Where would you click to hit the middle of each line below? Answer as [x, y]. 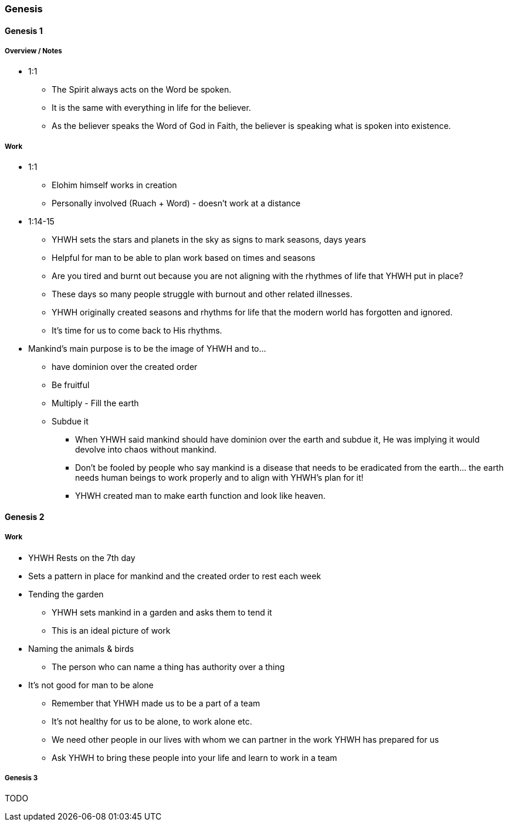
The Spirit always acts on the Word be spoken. [142, 90]
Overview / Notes [33, 51]
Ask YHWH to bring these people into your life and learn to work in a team [194, 757]
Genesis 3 [21, 778]
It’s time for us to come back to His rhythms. [137, 331]
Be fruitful [71, 385]
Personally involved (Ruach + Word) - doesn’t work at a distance [176, 203]
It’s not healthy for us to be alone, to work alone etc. [152, 721]
